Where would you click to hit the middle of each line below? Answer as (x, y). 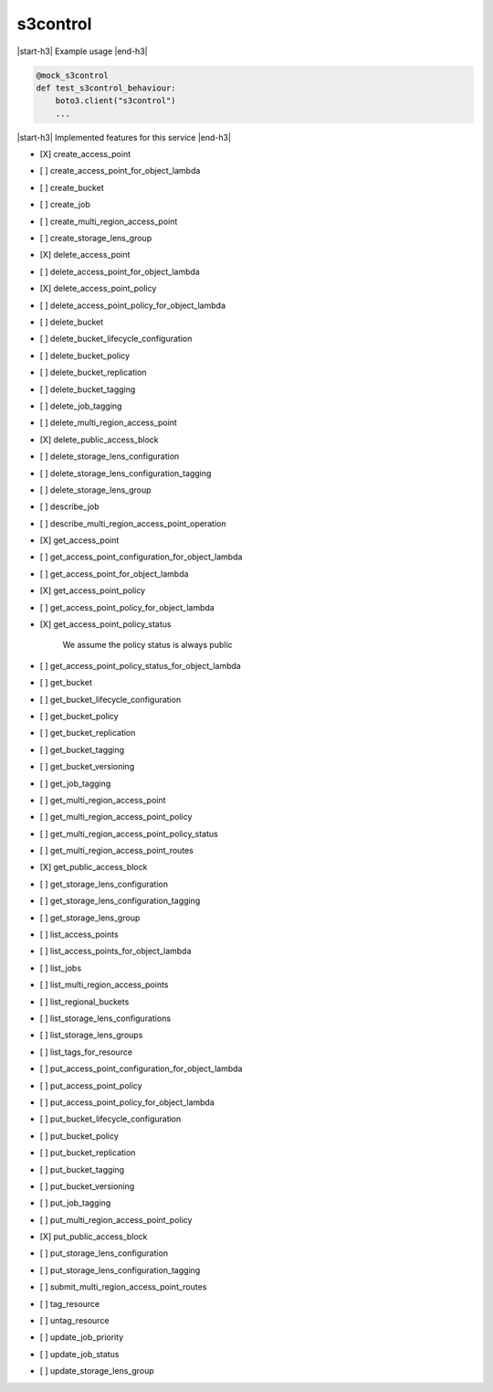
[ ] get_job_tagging (75, 783)
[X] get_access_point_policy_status (105, 624)
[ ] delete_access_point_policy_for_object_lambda (133, 305)
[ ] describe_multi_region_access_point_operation (133, 523)
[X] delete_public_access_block (99, 440)
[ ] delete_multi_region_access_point (108, 423)
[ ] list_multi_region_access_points (104, 985)
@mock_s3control (73, 75)
